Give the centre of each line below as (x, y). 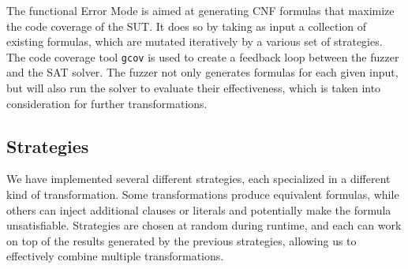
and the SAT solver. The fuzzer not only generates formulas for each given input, (202, 72)
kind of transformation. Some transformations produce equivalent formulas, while (203, 194)
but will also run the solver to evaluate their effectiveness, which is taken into (194, 88)
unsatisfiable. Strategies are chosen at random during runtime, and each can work (204, 225)
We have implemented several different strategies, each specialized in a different (198, 179)
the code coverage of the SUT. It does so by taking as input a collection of (187, 26)
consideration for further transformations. (107, 103)
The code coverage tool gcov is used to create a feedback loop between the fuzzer (203, 56)
